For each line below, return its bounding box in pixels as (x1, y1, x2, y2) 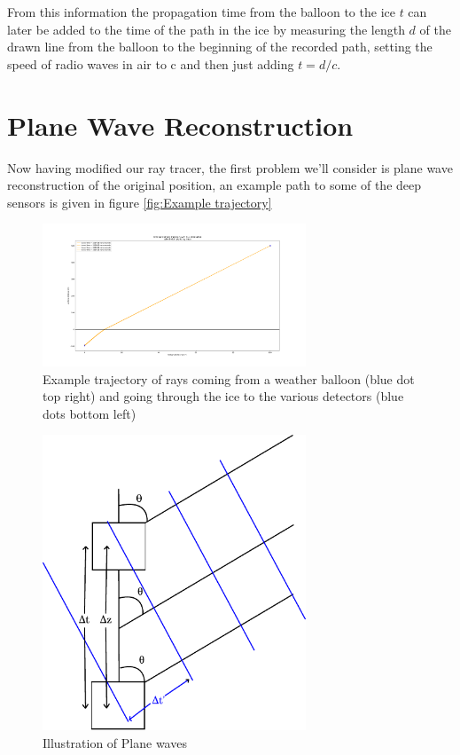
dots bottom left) (43, 404, 136, 422)
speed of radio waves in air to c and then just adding (7, 54, 294, 73)
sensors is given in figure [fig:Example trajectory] (7, 193, 272, 211)
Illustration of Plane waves (43, 733, 187, 751)
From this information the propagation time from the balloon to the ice (7, 3, 395, 20)
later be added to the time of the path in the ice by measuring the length (7, 20, 405, 38)
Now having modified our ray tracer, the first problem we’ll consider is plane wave (7, 158, 453, 177)
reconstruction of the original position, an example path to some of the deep (7, 176, 422, 194)
